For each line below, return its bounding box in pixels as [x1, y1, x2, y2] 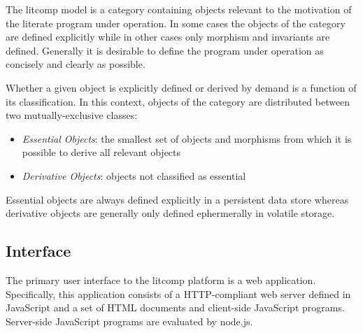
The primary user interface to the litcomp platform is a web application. [6, 272, 316, 287]
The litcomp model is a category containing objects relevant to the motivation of [6, 2, 352, 16]
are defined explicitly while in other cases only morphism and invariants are [6, 29, 330, 44]
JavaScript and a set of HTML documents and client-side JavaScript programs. [6, 300, 345, 315]
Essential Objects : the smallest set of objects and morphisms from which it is [22, 131, 352, 146]
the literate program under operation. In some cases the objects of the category [6, 15, 346, 30]
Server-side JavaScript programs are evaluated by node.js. [6, 313, 253, 328]
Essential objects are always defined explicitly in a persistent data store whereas [6, 192, 349, 206]
